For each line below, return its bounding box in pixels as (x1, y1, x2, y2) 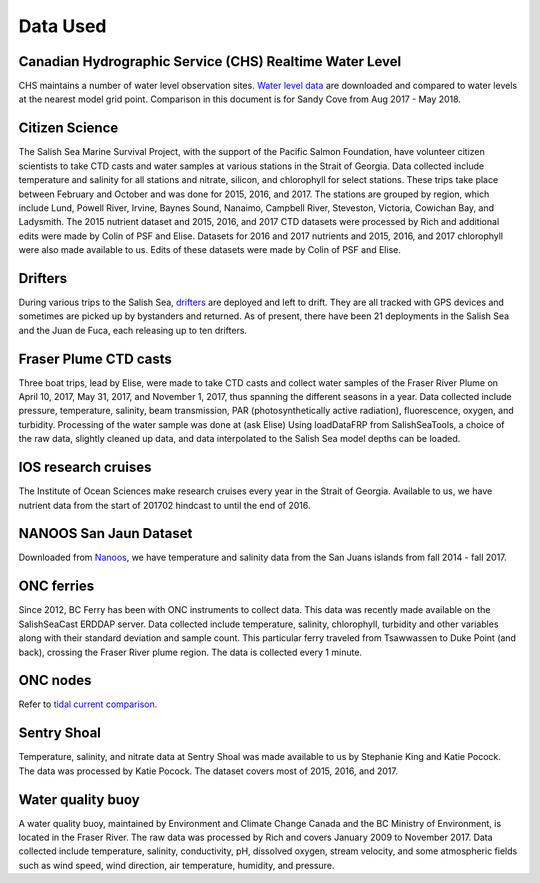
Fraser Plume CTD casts (18, 350, 172, 367)
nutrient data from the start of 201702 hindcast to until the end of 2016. (18, 499, 311, 511)
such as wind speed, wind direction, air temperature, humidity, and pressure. (18, 859, 335, 871)
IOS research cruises (18, 459, 152, 476)
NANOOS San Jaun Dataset (18, 525, 193, 542)
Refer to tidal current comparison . (18, 698, 158, 710)
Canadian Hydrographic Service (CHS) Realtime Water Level (18, 53, 402, 70)
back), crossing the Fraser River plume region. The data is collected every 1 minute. (18, 646, 363, 658)
